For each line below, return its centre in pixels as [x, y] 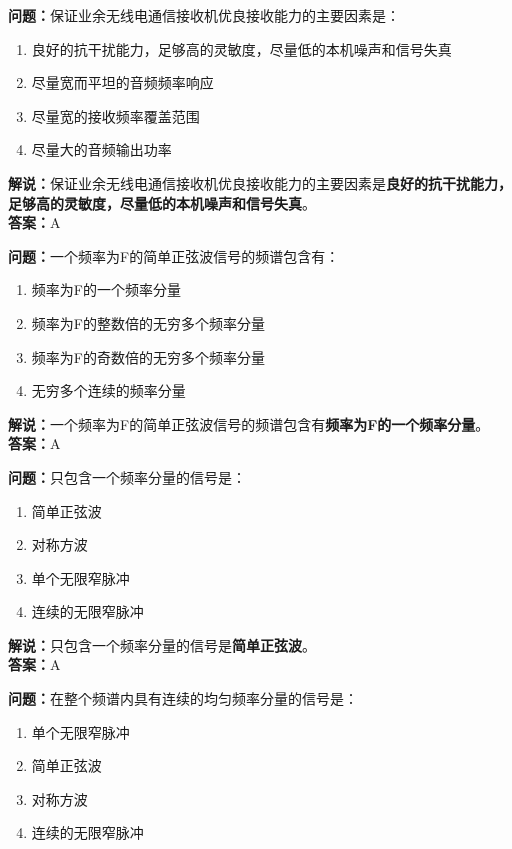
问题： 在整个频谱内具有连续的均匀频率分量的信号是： [183, 698]
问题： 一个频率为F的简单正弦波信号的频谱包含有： [174, 255]
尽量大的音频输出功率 [101, 149]
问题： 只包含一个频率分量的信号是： [127, 476]
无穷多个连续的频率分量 [108, 390]
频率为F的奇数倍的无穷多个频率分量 [148, 356]
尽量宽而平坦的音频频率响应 [122, 82]
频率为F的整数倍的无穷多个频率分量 [148, 322]
